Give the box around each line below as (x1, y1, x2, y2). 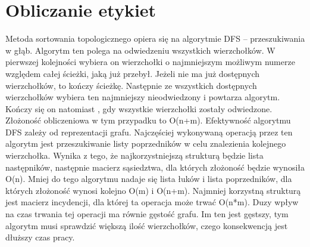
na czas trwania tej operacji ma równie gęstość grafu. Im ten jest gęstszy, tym (5, 208, 289, 220)
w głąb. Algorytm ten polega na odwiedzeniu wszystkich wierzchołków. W (5, 44, 275, 56)
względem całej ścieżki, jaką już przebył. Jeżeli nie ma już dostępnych (5, 67, 260, 79)
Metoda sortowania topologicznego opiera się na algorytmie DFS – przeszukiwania (5, 32, 305, 45)
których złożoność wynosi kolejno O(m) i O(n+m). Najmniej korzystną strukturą (5, 184, 301, 196)
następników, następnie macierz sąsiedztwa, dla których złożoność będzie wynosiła (5, 160, 305, 173)
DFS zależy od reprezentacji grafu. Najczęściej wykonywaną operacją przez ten (5, 125, 293, 138)
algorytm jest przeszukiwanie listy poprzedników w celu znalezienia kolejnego (5, 137, 286, 150)
